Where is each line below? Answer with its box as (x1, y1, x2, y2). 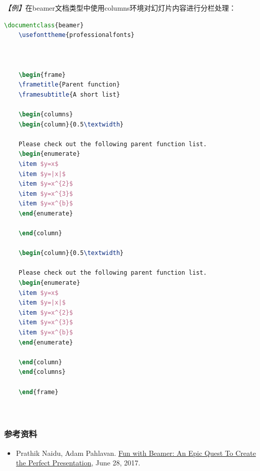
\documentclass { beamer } (4, 21, 84, 29)
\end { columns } (18, 368, 66, 376)
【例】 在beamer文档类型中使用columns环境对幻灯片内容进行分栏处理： (4, 3, 236, 13)
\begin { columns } (18, 110, 73, 118)
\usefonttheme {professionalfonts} (18, 31, 135, 39)
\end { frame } (18, 388, 59, 396)
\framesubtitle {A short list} (18, 91, 120, 98)
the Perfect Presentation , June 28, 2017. (16, 457, 141, 468)
